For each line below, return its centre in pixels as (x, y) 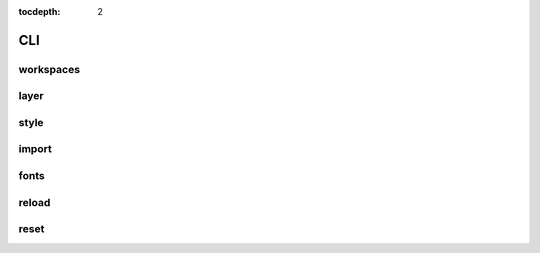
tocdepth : (39, 11)
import (35, 149)
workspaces (49, 69)
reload (34, 202)
